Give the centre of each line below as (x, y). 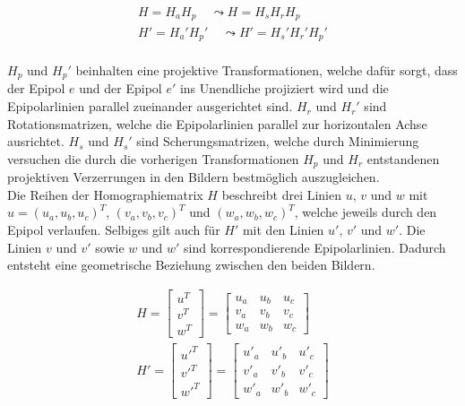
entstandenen (403, 158)
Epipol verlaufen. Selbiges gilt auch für (114, 230)
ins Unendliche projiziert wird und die (284, 88)
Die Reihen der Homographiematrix (105, 194)
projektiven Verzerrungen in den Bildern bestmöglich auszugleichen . (194, 177)
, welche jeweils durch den (366, 212)
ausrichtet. (36, 141)
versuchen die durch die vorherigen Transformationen (153, 158)
